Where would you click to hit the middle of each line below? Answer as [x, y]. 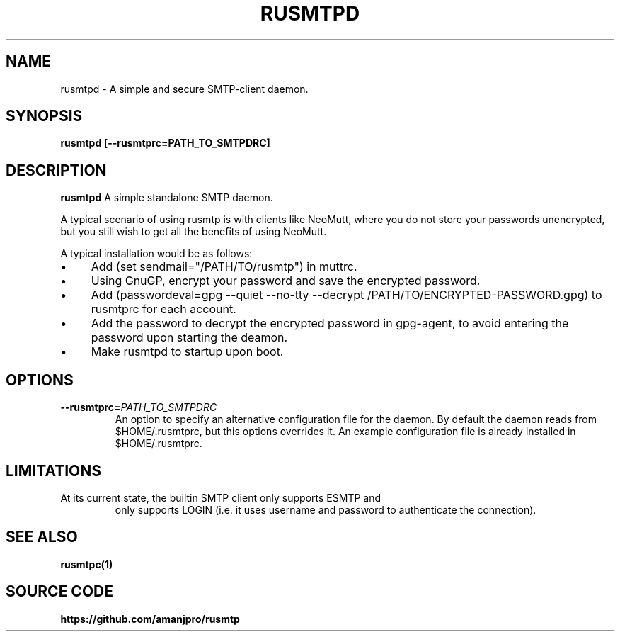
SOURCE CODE [59, 592]
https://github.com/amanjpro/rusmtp [150, 619]
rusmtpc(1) [87, 564]
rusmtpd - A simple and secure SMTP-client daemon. [184, 89]
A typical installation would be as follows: [156, 254]
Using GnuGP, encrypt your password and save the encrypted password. [286, 281]
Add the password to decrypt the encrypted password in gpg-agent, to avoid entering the [330, 323]
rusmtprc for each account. [163, 309]
